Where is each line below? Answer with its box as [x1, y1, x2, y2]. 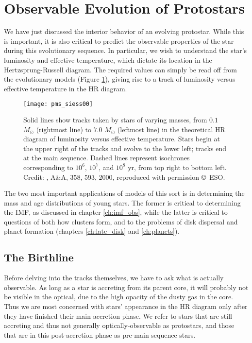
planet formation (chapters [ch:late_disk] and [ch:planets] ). [4, 226, 180, 236]
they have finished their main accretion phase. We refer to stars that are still [4, 310, 232, 321]
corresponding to [23, 162, 73, 172]
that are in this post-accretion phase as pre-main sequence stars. [4, 329, 196, 340]
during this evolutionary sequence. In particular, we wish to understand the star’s [4, 45, 247, 55]
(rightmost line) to [36, 124, 91, 134]
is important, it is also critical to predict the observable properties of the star [4, 35, 234, 46]
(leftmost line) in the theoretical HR [117, 124, 225, 134]
